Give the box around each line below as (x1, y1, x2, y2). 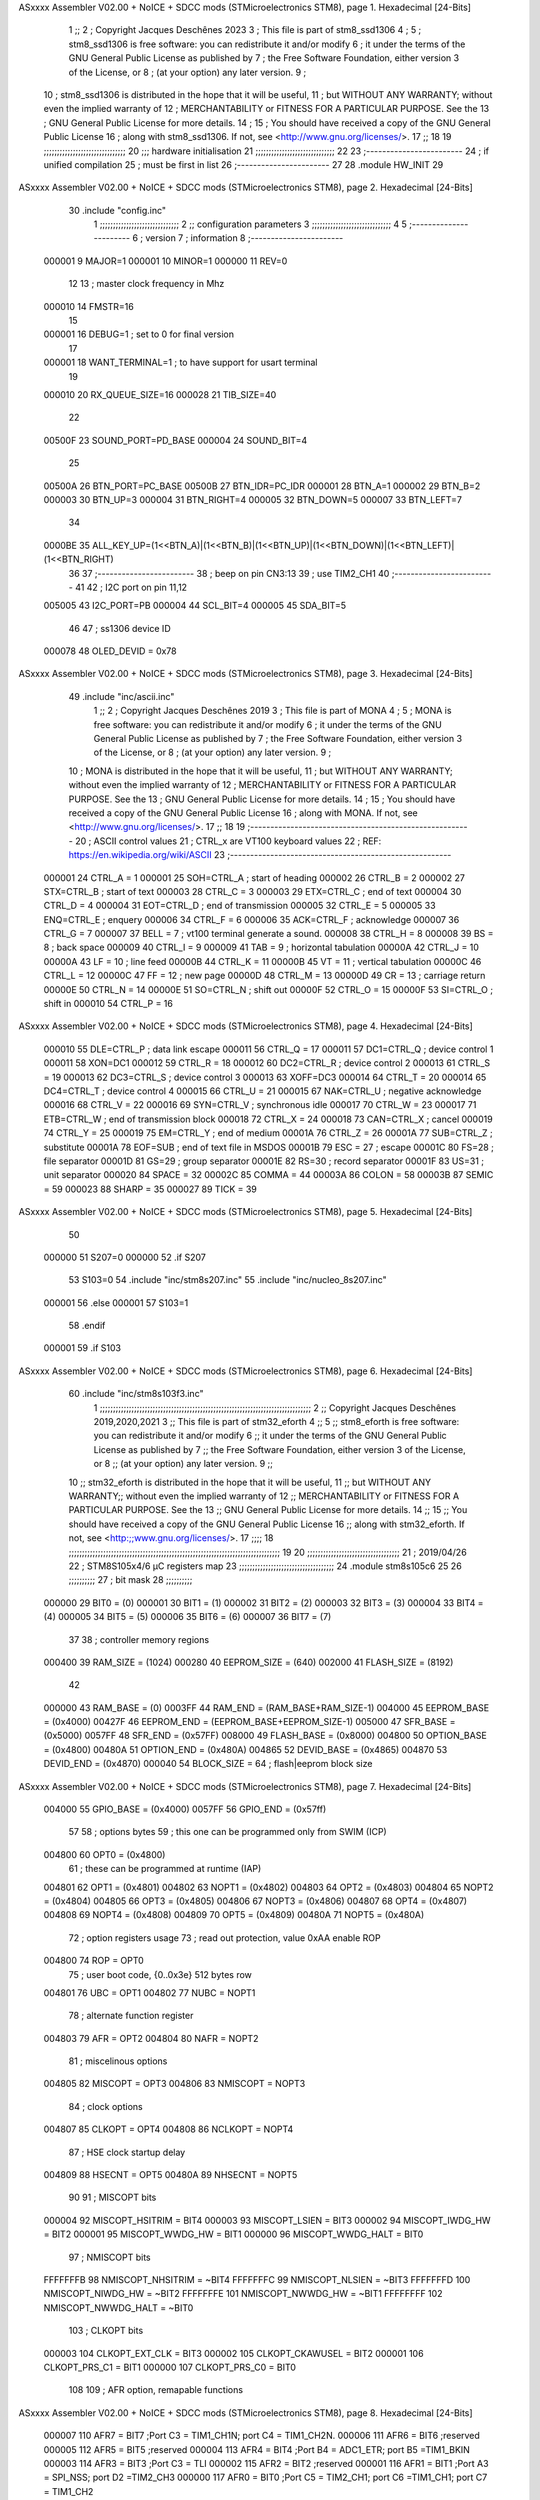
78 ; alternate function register (68, 2010, 194, 2022)
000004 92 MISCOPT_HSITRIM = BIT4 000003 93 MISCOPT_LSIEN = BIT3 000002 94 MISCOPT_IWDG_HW (43, 2214, 491, 2226)
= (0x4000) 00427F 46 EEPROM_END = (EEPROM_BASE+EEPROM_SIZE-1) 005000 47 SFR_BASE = (43, 1716, 456, 1728)
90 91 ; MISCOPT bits (68, 2191, 157, 2204)
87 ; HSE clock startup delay (68, 2146, 186, 2158)
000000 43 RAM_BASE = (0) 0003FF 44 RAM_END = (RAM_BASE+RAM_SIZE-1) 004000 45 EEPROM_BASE (43, 1701, 490, 1714)
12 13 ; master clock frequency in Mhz (68, 278, 225, 290)
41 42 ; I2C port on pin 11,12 (75, 581, 188, 593)
